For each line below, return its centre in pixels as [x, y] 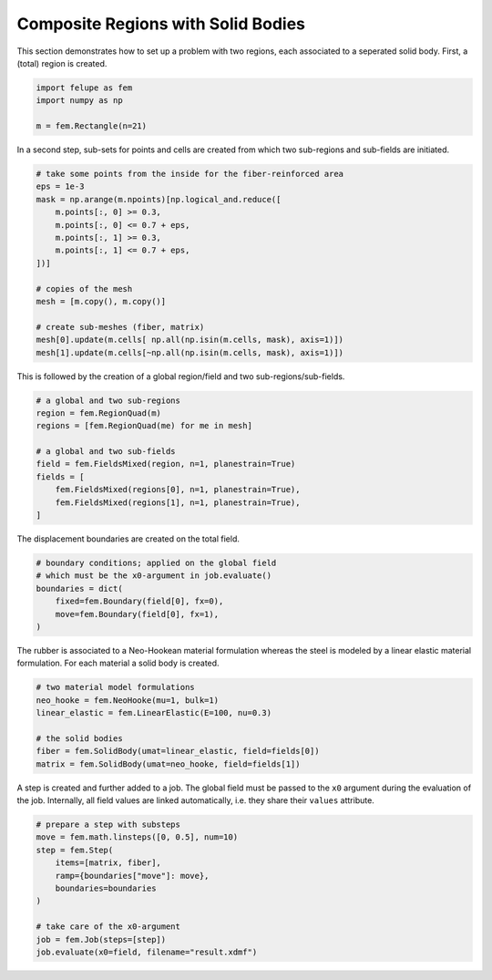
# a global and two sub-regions [108, 400]
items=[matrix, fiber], [108, 863]
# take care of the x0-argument [108, 927]
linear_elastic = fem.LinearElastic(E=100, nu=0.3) [154, 713]
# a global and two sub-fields [106, 452]
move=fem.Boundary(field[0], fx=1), [137, 614]
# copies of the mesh [84, 289]
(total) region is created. [62, 63]
